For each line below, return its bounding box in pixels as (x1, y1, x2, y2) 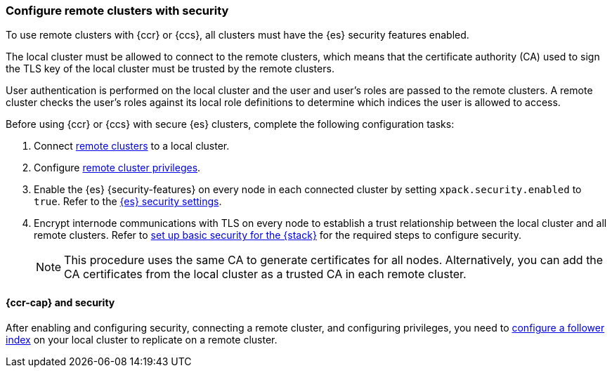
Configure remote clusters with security (6, 4, 229, 18)
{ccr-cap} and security (6, 296, 115, 308)
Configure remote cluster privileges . (34, 162, 201, 174)
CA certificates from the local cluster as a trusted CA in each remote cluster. (64, 267, 467, 282)
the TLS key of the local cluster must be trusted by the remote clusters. (6, 63, 334, 75)
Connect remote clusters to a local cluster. (34, 140, 230, 152)
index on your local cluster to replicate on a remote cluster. (6, 333, 278, 346)
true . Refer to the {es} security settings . (34, 195, 222, 208)
